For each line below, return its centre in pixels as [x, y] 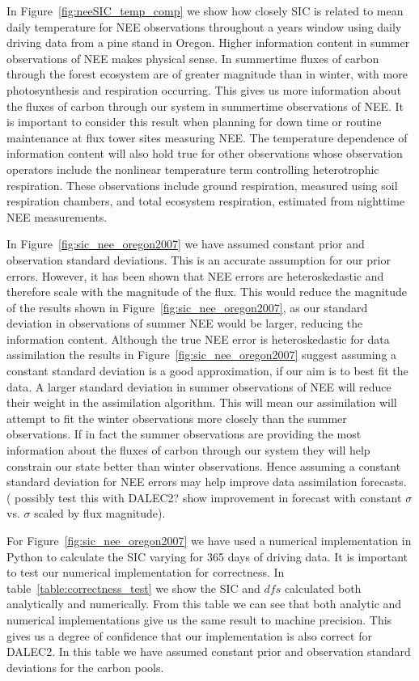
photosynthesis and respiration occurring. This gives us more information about [204, 89]
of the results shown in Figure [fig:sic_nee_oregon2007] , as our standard [187, 307]
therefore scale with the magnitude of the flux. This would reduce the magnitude [207, 292]
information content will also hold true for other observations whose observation [205, 153]
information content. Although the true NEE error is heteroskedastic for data [198, 338]
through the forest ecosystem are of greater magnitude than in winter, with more [207, 74]
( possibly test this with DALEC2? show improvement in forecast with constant [204, 497]
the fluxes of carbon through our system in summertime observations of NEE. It [205, 106]
